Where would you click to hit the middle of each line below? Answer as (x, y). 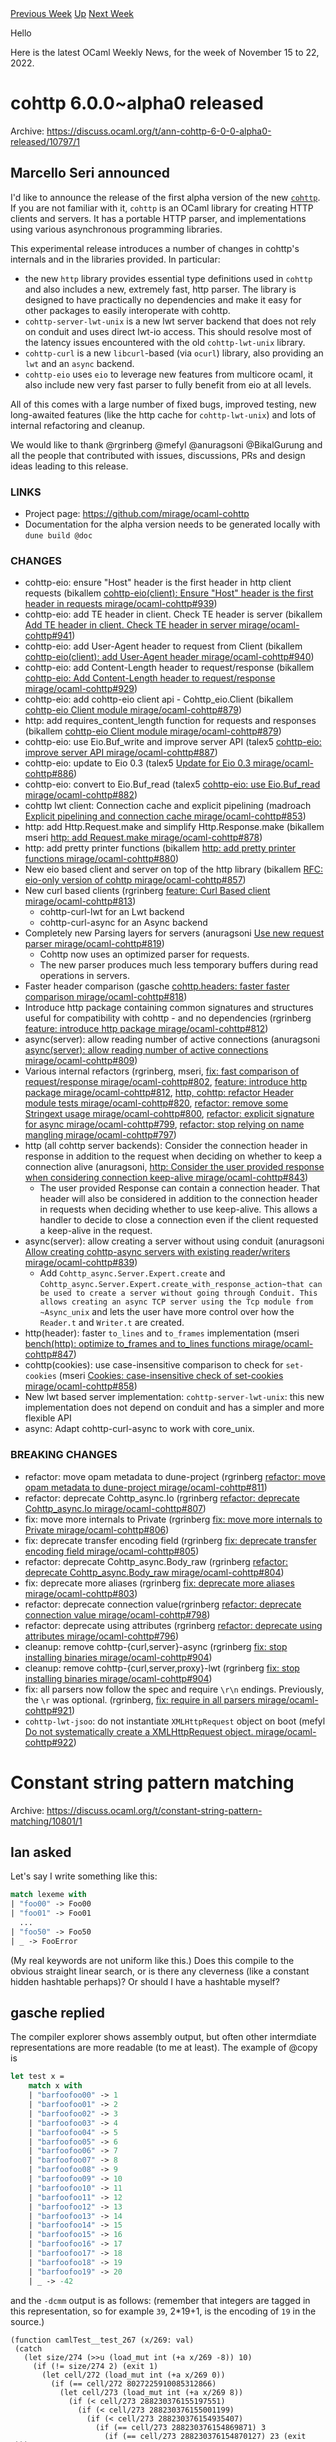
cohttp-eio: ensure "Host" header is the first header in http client (158, 583)
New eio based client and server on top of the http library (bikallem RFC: (174, 869)
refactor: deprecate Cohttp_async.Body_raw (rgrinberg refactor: (156, 1561)
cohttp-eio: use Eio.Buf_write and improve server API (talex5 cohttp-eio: (173, 742)
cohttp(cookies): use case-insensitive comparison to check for (154, 1365)
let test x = (37, 2077)
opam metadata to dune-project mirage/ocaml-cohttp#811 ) (146, 1487)
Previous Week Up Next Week (72, 13)
